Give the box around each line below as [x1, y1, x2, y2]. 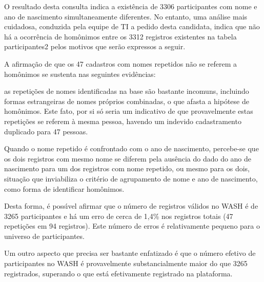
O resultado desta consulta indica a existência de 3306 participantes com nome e [4, 1, 257, 11]
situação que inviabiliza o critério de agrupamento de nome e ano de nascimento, [4, 173, 258, 184]
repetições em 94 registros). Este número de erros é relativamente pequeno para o [4, 220, 260, 231]
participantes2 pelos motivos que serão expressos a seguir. [4, 41, 186, 52]
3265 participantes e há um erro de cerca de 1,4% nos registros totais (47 [4, 210, 233, 221]
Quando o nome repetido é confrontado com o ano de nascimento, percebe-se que [4, 143, 259, 154]
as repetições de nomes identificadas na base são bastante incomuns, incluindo [4, 86, 249, 96]
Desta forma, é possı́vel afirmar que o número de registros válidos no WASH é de [4, 200, 258, 211]
